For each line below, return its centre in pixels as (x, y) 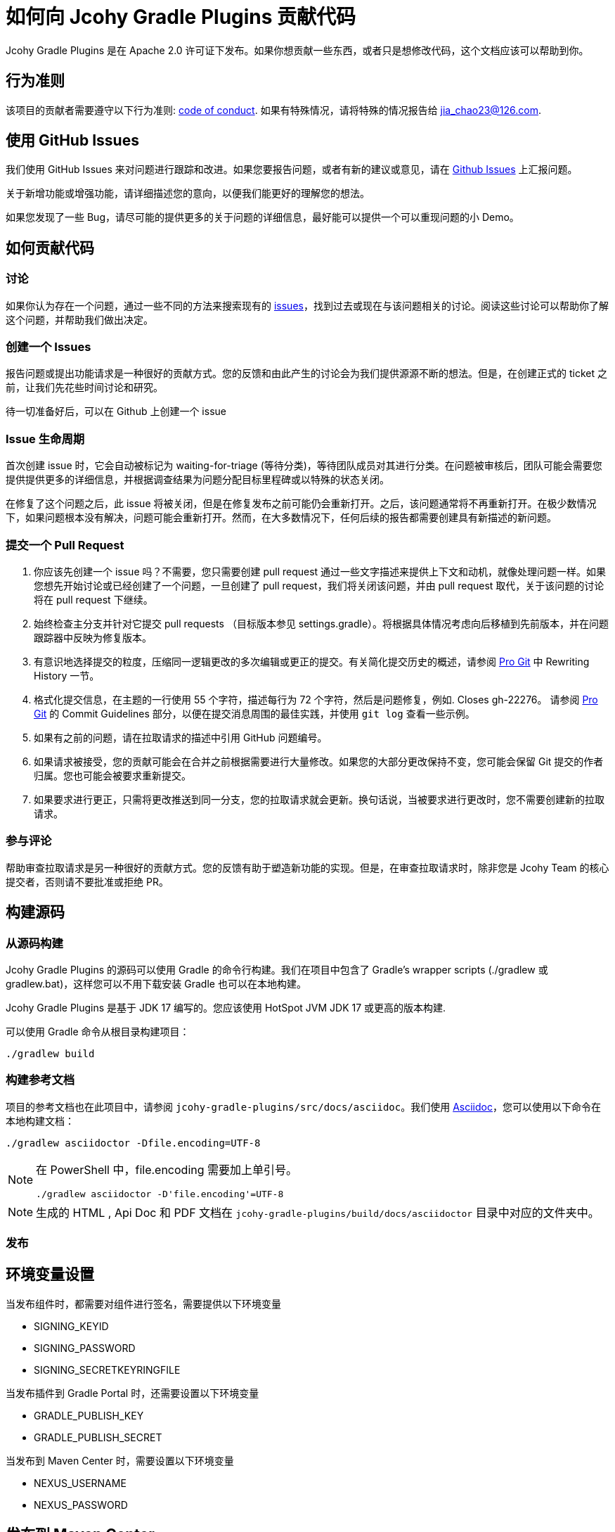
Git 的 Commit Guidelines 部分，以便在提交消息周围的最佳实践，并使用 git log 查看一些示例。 (254, 713)
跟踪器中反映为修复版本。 (93, 637)
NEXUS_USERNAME (80, 1483)
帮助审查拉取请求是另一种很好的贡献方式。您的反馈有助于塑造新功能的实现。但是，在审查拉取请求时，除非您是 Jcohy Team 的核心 (307, 867)
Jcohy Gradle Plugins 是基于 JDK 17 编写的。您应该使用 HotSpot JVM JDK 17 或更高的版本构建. (226, 1007)
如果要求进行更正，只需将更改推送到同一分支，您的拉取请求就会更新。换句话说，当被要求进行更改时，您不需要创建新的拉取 (319, 799)
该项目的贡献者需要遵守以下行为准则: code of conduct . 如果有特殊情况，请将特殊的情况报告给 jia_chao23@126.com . (274, 110)
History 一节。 (67, 675)
